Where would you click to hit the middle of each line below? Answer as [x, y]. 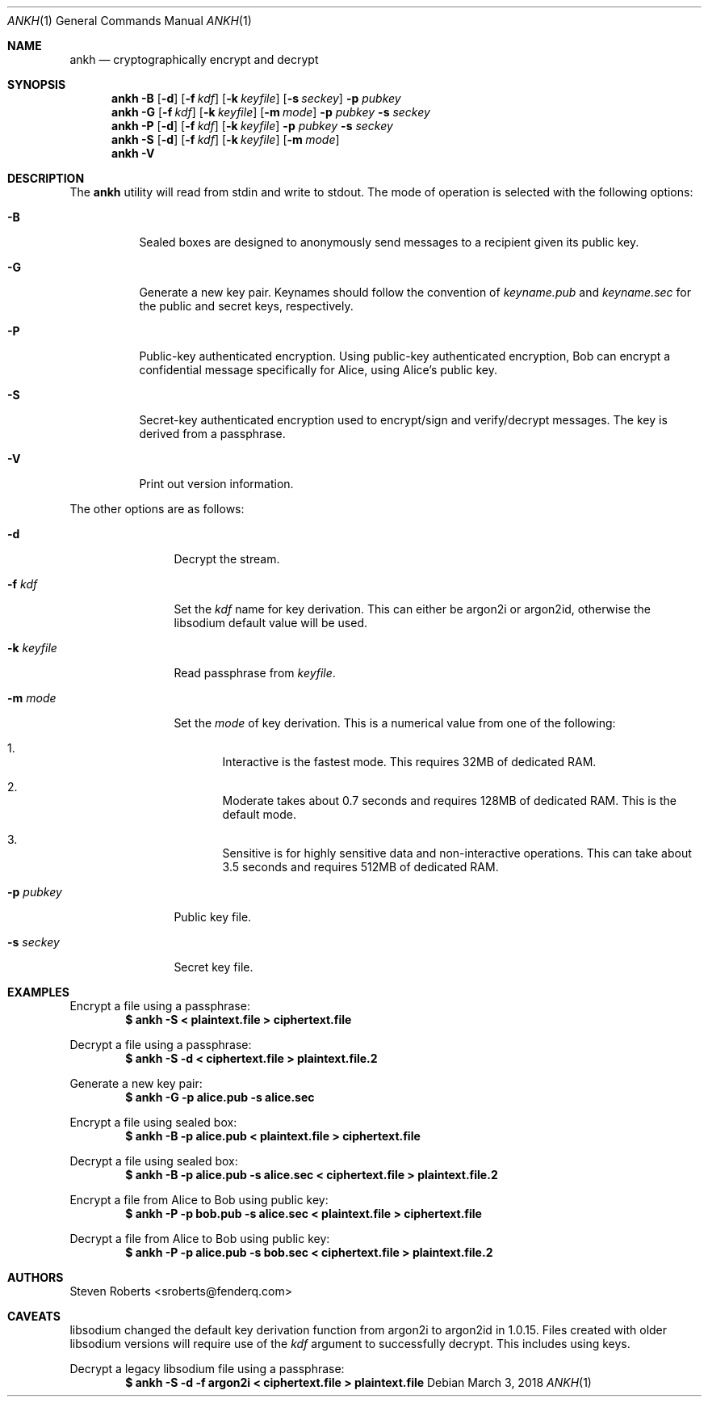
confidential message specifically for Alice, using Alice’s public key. [318, 370]
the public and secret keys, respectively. [246, 306]
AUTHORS [36, 1277]
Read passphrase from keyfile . [255, 673]
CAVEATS [34, 1316]
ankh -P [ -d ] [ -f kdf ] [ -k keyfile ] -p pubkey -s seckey [252, 126]
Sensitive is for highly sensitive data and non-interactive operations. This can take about [457, 853]
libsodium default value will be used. [271, 623]
